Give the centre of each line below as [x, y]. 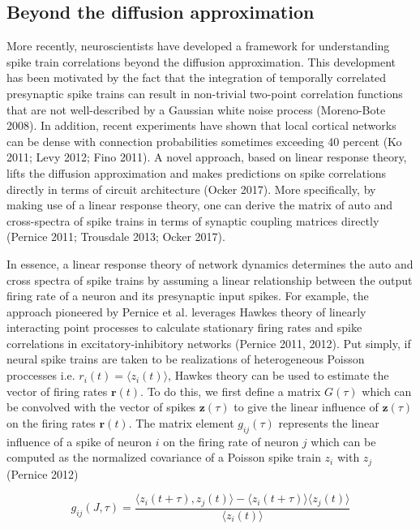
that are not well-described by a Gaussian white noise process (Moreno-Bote [196, 109]
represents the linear [329, 422]
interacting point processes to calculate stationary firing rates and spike [184, 327]
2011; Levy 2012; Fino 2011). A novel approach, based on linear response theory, [207, 157]
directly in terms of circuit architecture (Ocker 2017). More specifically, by [191, 189]
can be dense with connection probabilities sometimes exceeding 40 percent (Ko [204, 141]
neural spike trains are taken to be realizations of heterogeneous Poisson [186, 359]
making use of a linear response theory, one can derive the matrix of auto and [200, 205]
